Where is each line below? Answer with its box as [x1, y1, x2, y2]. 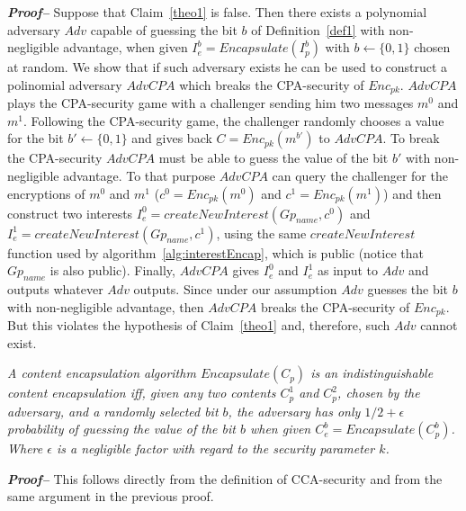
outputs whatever [7, 280, 103, 298]
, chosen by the [337, 383, 420, 402]
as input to [317, 261, 378, 280]
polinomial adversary [7, 75, 122, 94]
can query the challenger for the [272, 166, 448, 185]
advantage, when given [63, 38, 188, 57]
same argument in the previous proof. [7, 487, 214, 506]
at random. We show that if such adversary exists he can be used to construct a [7, 58, 448, 76]
